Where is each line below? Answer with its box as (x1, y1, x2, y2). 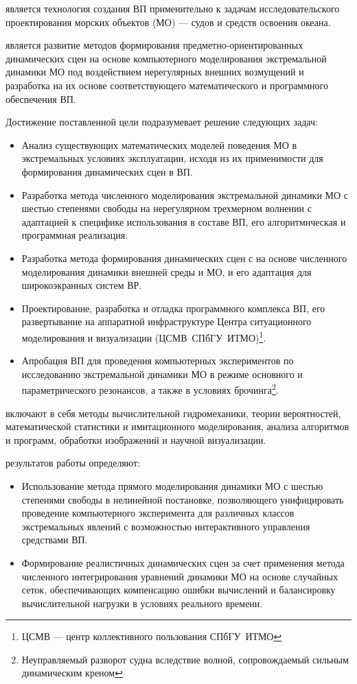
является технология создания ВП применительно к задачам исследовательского (5, 1, 340, 15)
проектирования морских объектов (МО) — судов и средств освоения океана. (5, 14, 331, 29)
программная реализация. (21, 228, 128, 242)
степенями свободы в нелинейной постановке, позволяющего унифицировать (21, 492, 344, 506)
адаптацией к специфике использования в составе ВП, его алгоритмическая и (21, 214, 346, 228)
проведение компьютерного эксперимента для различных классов (21, 506, 295, 520)
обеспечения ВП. (5, 91, 76, 106)
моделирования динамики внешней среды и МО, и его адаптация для (21, 264, 312, 279)
